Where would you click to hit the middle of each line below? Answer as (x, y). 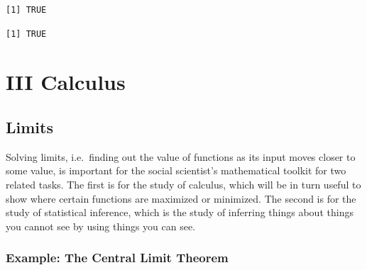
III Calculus (66, 82)
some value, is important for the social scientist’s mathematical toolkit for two (176, 170)
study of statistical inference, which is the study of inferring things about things (180, 212)
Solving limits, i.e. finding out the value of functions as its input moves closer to (181, 156)
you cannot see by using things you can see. (101, 226)
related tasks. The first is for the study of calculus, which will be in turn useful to (183, 184)
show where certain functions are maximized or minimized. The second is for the (181, 198)
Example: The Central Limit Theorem (117, 258)
